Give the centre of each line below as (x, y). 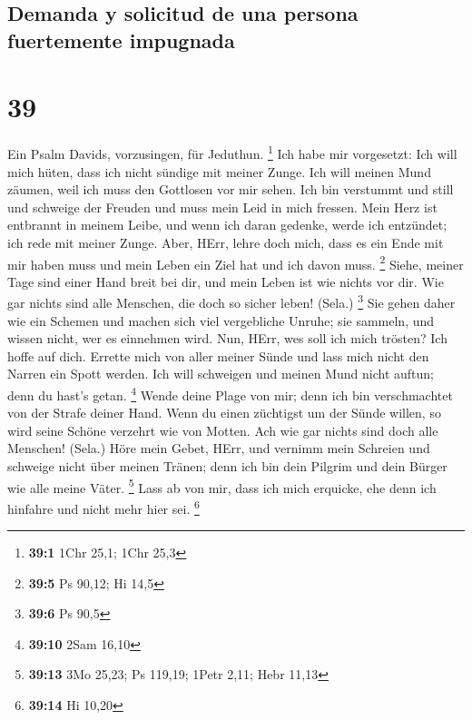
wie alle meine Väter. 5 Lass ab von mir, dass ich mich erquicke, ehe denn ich (222, 486)
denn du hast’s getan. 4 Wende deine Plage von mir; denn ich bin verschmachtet (230, 393)
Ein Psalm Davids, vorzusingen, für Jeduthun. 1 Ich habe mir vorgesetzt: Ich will (232, 152)
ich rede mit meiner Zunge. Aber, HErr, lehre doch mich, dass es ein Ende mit (226, 242)
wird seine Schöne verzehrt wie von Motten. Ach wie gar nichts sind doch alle (223, 430)
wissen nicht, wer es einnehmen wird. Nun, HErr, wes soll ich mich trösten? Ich (227, 338)
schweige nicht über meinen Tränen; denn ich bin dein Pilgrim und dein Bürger (227, 466)
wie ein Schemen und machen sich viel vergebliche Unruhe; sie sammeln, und (221, 320)
